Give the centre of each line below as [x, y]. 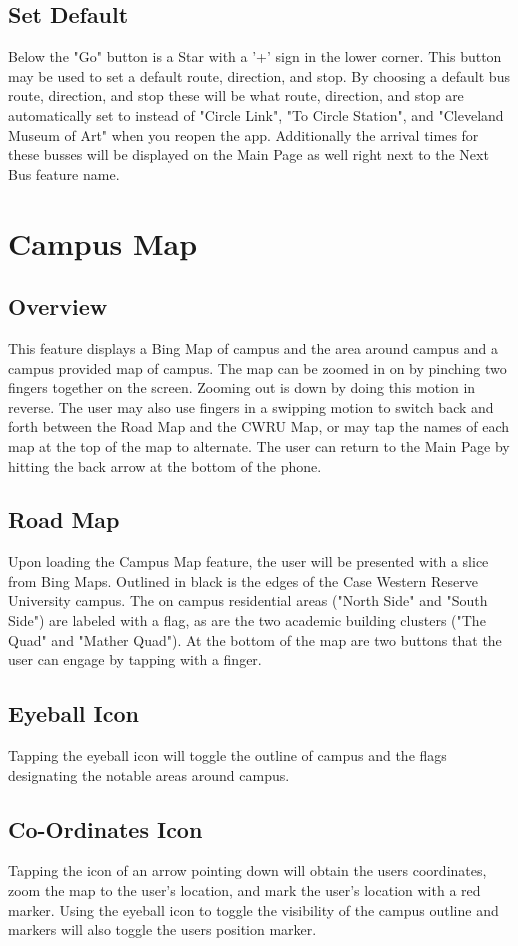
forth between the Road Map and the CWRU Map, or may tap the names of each [259, 426]
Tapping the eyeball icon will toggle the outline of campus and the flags [227, 755]
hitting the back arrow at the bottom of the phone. [165, 465]
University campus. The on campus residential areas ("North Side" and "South [248, 600]
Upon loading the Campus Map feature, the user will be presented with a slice [248, 561]
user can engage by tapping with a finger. [135, 659]
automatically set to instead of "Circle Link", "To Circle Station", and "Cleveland [256, 114]
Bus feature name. [64, 173]
